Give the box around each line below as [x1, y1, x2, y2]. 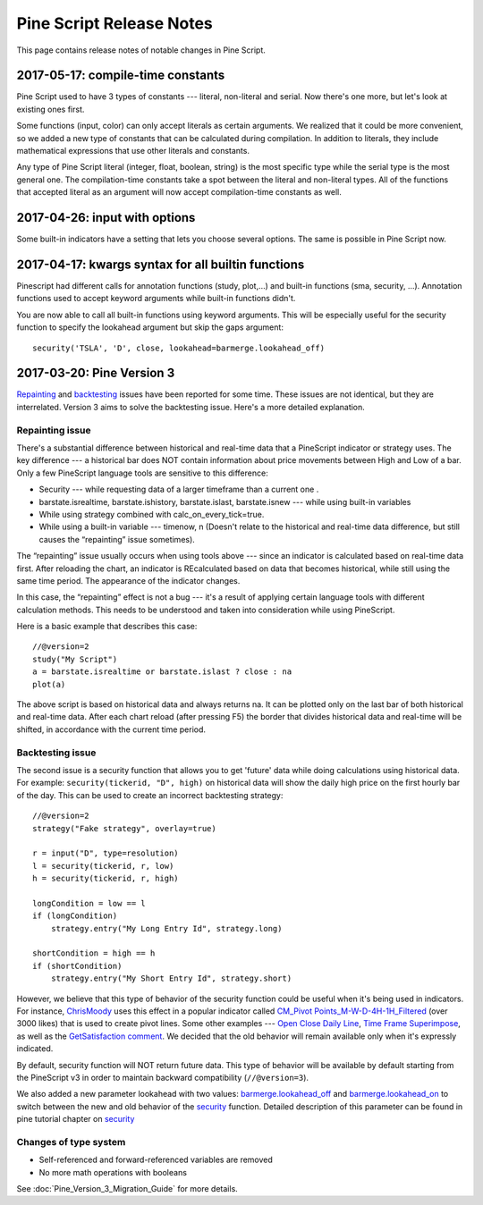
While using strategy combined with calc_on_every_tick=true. [38, 509, 265, 519]
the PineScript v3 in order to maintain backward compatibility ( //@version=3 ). [16, 1072, 309, 1083]
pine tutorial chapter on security [16, 1114, 135, 1125]
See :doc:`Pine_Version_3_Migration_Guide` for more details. [16, 1184, 239, 1194]
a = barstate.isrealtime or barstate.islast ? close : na [32, 667, 292, 677]
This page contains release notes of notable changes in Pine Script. [16, 45, 266, 55]
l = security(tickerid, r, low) [32, 861, 174, 871]
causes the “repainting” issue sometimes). [38, 534, 196, 544]
